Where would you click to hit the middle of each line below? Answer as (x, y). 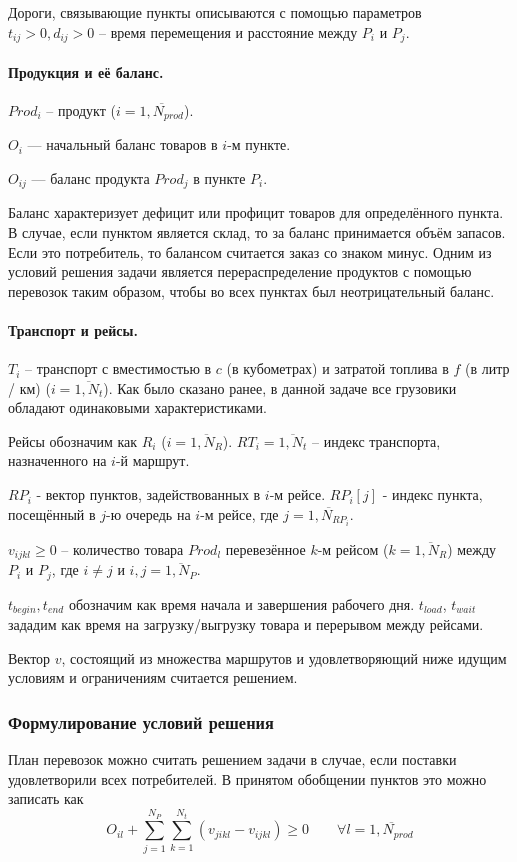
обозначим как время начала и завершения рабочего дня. (241, 603)
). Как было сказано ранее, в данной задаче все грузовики (280, 387)
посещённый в (52, 513)
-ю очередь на (148, 513)
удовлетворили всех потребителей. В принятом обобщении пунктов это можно (247, 778)
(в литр (487, 368)
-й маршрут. (152, 460)
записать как (46, 798)
